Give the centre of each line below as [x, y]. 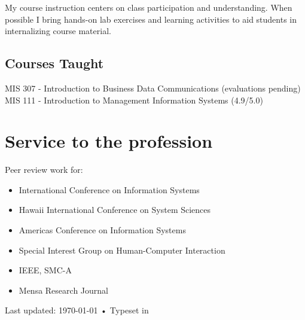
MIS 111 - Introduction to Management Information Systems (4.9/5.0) [134, 100]
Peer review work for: [44, 170]
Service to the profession [109, 141]
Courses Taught [54, 63]
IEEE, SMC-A [45, 270]
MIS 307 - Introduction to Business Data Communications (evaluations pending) [153, 88]
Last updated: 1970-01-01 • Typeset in [77, 310]
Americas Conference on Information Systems [102, 230]
